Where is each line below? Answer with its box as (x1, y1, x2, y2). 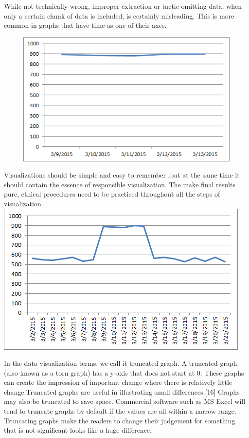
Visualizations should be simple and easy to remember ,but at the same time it (4, 170, 240, 180)
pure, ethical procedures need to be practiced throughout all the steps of (4, 189, 220, 199)
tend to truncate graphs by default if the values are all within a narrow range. (4, 406, 236, 416)
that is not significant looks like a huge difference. (4, 425, 152, 435)
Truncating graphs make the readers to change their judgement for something (4, 415, 235, 425)
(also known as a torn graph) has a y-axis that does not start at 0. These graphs (4, 367, 244, 378)
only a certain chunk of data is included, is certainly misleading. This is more (4, 10, 234, 20)
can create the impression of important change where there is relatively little (4, 377, 232, 387)
